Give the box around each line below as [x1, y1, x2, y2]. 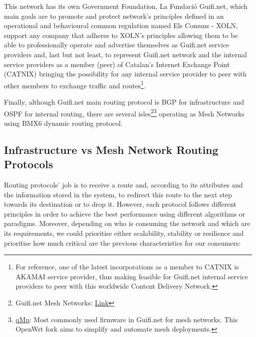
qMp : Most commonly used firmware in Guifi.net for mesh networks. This [15, 314, 238, 324]
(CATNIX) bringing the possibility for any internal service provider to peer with [4, 69, 247, 79]
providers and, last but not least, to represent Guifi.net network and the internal [4, 49, 247, 59]
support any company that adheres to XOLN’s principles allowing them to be [4, 30, 238, 40]
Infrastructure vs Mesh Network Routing [4, 142, 219, 157]
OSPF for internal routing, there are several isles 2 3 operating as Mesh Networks [4, 107, 245, 118]
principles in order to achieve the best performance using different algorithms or [4, 208, 245, 219]
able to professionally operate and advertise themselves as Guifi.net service [4, 39, 229, 50]
